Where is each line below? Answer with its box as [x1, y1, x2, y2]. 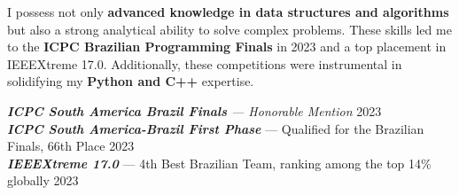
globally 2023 [7, 171, 79, 190]
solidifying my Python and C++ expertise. [7, 72, 254, 90]
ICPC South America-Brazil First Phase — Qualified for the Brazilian [7, 119, 424, 137]
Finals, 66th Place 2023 [7, 136, 135, 155]
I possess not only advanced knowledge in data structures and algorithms [7, 3, 449, 20]
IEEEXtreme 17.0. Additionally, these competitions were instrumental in [7, 54, 402, 73]
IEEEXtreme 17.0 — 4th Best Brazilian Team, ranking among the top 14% [7, 153, 432, 172]
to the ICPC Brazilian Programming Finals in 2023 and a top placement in [7, 37, 447, 56]
